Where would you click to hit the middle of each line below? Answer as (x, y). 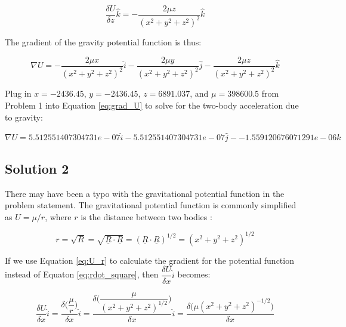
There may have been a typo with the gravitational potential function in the (145, 193)
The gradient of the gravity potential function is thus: (103, 42)
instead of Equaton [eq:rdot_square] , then (82, 274)
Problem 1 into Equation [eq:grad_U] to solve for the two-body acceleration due (152, 105)
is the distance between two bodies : (146, 216)
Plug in (18, 93)
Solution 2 (37, 168)
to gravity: (24, 117)
